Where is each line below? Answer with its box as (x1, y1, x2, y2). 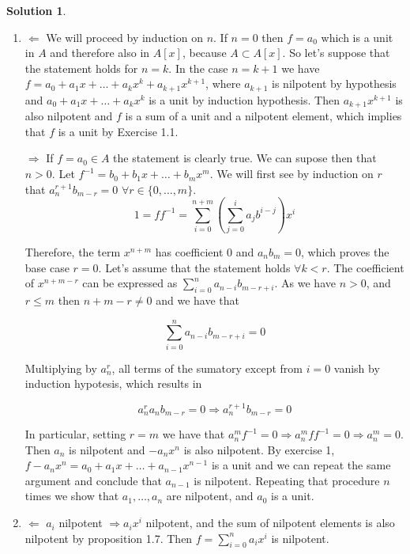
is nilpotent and (69, 441, 145, 457)
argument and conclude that (24, 472, 162, 488)
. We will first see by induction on (209, 165, 374, 182)
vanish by (333, 359, 380, 376)
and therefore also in (50, 44, 150, 61)
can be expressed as (82, 275, 178, 291)
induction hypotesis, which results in (24, 375, 202, 392)
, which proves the (301, 243, 389, 260)
